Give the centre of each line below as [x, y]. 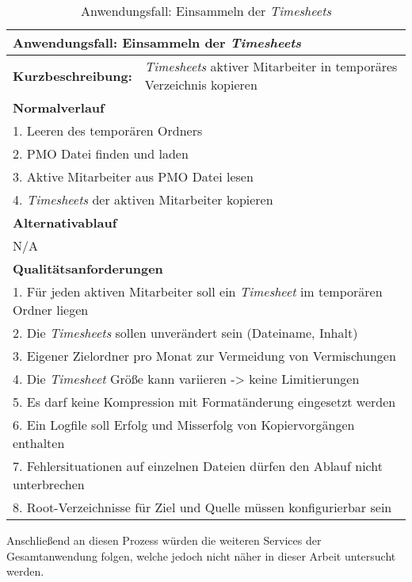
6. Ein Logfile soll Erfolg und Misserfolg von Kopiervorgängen [184, 425]
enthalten [39, 443]
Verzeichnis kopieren [201, 84]
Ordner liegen [51, 310]
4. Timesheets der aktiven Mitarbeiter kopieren [143, 199]
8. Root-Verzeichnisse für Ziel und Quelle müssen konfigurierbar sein [202, 507]
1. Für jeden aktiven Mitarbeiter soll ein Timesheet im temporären [198, 291]
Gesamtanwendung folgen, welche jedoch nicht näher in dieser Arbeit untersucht [201, 555]
